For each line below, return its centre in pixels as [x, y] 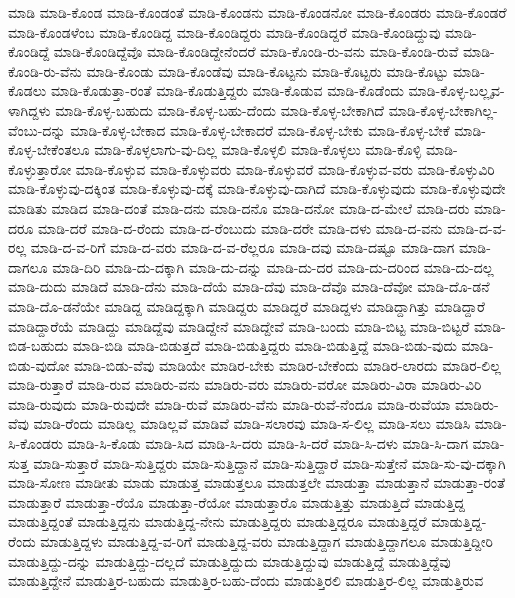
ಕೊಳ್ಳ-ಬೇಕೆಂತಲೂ [49, 149]
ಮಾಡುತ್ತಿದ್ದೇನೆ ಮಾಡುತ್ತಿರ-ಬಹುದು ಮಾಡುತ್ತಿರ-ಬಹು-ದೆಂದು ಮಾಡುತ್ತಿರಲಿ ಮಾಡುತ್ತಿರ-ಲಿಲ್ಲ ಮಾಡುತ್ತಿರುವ [246, 580]
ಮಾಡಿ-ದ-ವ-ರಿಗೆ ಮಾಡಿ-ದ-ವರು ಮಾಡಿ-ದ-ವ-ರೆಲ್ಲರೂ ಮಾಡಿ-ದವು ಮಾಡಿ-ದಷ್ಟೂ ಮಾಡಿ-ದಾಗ [242, 247]
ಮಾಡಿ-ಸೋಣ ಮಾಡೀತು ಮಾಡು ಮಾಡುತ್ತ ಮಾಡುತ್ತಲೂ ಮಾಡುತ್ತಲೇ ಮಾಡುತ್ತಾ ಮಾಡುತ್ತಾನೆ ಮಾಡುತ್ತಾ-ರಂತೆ [257, 482]
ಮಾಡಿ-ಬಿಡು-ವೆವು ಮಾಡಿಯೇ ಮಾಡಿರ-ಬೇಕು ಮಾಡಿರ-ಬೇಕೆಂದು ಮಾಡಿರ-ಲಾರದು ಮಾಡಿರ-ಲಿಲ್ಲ [287, 364]
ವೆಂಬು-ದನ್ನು [37, 129]
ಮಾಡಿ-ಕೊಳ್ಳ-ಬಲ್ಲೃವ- [456, 90]
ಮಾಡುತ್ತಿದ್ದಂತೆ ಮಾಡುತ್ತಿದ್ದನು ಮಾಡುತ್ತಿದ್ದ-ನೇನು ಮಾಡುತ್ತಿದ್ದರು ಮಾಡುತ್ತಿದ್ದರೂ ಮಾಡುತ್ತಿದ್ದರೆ [217, 521]
